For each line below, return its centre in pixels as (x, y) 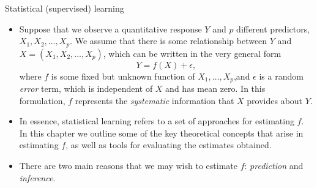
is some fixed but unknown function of (123, 76)
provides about (275, 100)
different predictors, (273, 28)
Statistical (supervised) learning (65, 8)
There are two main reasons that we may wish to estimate (128, 166)
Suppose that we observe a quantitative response (110, 28)
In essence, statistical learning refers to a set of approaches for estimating (157, 121)
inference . (37, 177)
